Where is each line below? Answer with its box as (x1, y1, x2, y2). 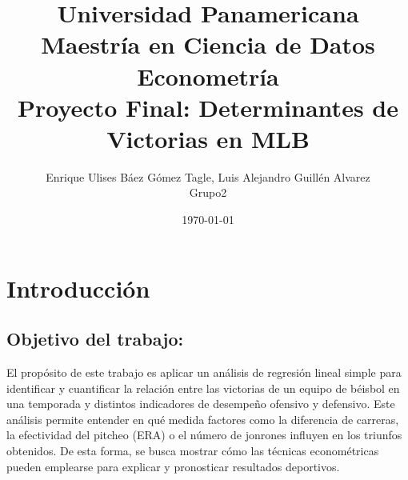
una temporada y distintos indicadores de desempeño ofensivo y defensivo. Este (6, 395, 395, 412)
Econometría (137, 59, 279, 92)
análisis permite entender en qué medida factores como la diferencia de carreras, (6, 410, 399, 427)
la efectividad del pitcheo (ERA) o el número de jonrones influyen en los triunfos (6, 426, 402, 443)
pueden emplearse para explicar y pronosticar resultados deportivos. (6, 458, 340, 474)
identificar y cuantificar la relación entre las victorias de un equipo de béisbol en (6, 379, 400, 396)
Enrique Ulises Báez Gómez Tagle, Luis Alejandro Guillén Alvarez (46, 168, 370, 185)
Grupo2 (189, 184, 227, 201)
